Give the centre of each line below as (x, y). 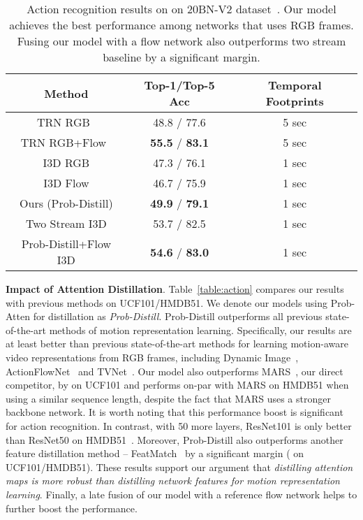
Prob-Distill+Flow (66, 244)
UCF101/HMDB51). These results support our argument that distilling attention (179, 467)
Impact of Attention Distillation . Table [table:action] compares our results (175, 289)
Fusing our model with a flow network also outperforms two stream (181, 41)
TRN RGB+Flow (64, 142)
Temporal (295, 85)
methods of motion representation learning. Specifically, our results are (200, 330)
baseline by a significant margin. (181, 57)
